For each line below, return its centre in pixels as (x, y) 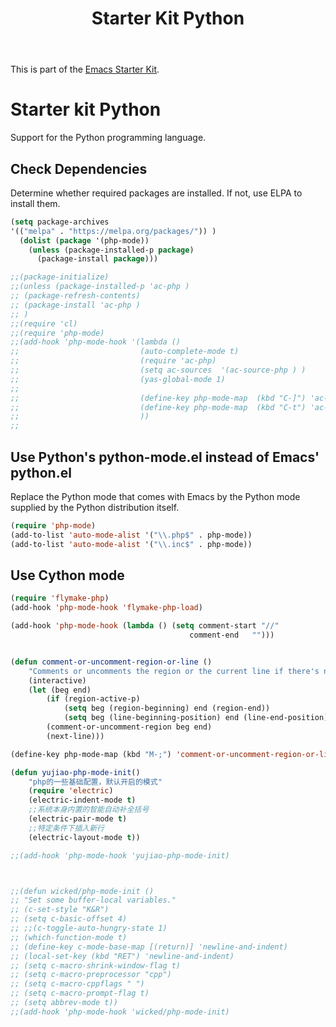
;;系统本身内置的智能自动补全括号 (89, 810)
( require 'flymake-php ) (60, 598)
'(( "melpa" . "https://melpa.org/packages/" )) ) (113, 231)
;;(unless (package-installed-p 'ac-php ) (100, 287)
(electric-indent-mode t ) (82, 800)
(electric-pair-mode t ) (78, 819)
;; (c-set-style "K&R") (60, 910)
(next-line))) (75, 736)
